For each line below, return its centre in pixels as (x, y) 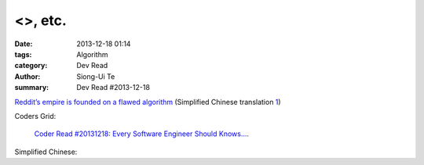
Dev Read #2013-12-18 (113, 88)
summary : (32, 88)
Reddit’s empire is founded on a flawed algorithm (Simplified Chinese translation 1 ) (148, 102)
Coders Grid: (35, 116)
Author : (27, 76)
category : (31, 66)
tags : (23, 54)
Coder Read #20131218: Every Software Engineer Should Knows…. (142, 134)
